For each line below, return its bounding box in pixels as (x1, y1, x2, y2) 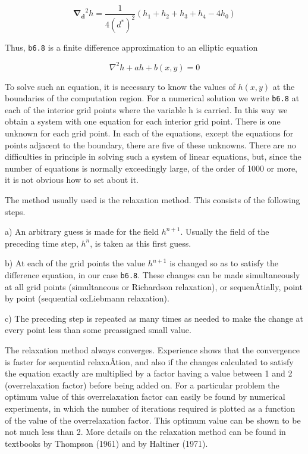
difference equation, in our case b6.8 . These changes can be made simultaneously (5, 268, 300, 281)
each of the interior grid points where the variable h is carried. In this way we (5, 103, 288, 116)
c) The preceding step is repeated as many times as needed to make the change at (5, 312, 304, 324)
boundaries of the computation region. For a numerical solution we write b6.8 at (5, 92, 300, 104)
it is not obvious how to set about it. (5, 173, 139, 186)
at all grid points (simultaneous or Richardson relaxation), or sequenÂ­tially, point (5, 280, 303, 293)
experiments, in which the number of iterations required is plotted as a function (5, 402, 296, 414)
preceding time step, (5, 237, 78, 249)
